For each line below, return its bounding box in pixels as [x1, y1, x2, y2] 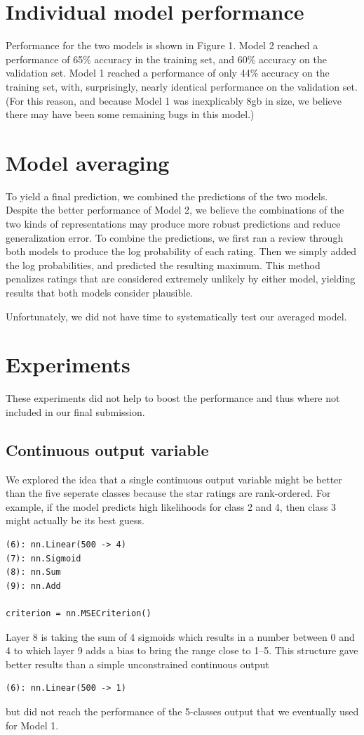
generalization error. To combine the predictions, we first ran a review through [6, 230, 344, 245]
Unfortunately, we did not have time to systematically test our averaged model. [6, 308, 347, 323]
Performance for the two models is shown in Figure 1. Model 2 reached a [6, 38, 318, 53]
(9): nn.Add [6, 580, 61, 591]
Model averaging [6, 148, 170, 176]
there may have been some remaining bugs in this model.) [6, 107, 255, 122]
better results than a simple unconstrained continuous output [6, 656, 269, 671]
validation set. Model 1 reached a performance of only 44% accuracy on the [6, 65, 330, 80]
